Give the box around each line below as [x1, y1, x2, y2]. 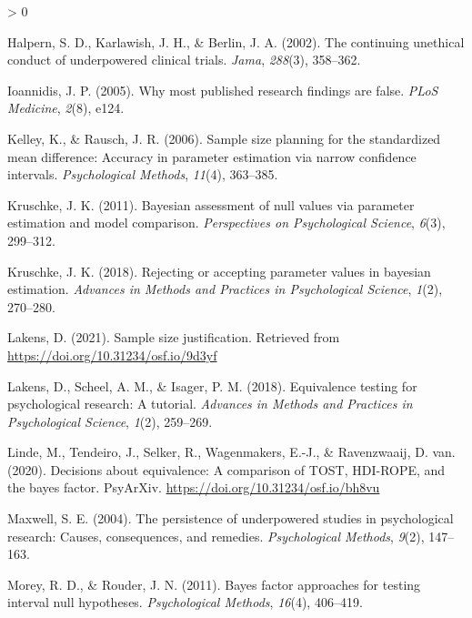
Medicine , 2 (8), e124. [7, 98, 125, 117]
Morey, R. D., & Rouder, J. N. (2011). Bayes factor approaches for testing [7, 574, 421, 593]
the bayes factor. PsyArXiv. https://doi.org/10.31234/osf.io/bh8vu [7, 478, 380, 497]
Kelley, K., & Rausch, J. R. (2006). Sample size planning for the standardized [7, 128, 441, 147]
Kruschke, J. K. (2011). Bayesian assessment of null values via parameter [7, 195, 415, 214]
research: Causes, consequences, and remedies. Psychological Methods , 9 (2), [7, 526, 425, 545]
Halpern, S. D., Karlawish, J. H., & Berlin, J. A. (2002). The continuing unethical [7, 32, 465, 51]
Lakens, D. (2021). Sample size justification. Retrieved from [7, 328, 340, 347]
